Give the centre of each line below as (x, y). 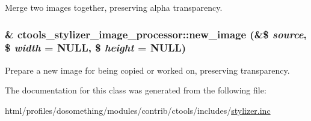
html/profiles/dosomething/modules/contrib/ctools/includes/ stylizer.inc (138, 110)
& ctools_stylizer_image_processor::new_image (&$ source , (156, 34)
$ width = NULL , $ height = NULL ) (96, 48)
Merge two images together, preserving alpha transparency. (114, 7)
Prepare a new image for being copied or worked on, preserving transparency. (147, 70)
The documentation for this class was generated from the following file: (136, 90)
